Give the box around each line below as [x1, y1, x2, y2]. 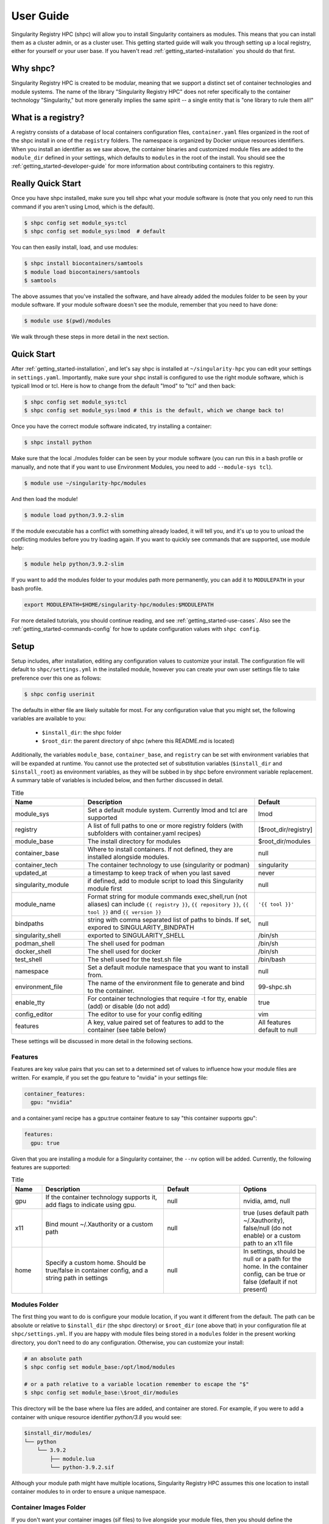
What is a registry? [11, 112, 85, 123]
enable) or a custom [242, 1231, 301, 1240]
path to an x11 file [242, 1239, 293, 1247]
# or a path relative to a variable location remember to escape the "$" [24, 1381, 249, 1387]
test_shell [15, 955, 43, 964]
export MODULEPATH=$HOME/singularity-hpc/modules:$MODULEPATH [24, 601, 214, 608]
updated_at [15, 869, 48, 877]
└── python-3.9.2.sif [49, 1464, 115, 1471]
